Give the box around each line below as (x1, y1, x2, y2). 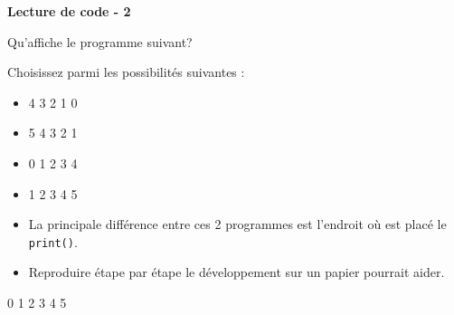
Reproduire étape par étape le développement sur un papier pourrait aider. (28, 262, 445, 282)
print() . (28, 232, 78, 251)
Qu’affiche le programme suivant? (7, 32, 193, 51)
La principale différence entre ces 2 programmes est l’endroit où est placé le (28, 215, 447, 234)
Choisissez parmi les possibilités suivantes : (7, 62, 245, 81)
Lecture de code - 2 (7, 2, 131, 20)
